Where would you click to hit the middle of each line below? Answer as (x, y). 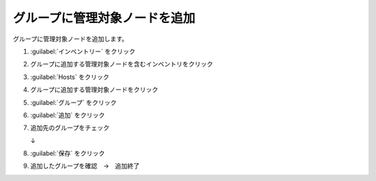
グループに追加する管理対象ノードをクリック (94, 89)
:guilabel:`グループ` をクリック (73, 102)
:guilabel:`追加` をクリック (68, 115)
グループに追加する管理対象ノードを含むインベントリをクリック (122, 64)
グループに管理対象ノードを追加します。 (70, 39)
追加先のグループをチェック (70, 128)
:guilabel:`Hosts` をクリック (70, 77)
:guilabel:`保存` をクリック (68, 153)
